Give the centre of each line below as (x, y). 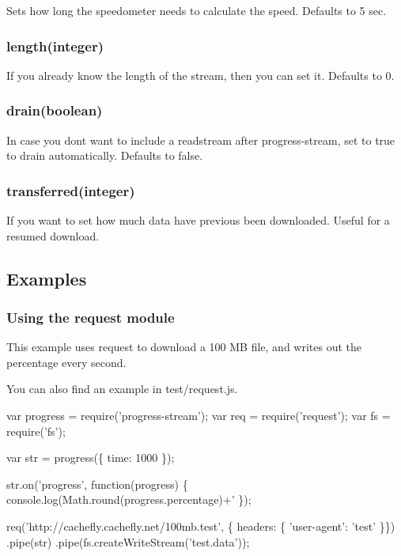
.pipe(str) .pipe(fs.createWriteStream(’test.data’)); (128, 541)
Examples (47, 278)
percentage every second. (66, 362)
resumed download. (53, 235)
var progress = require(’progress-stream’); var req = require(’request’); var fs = (199, 415)
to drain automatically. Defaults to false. (105, 155)
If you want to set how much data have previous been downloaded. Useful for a (198, 220)
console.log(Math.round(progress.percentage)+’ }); (129, 499)
